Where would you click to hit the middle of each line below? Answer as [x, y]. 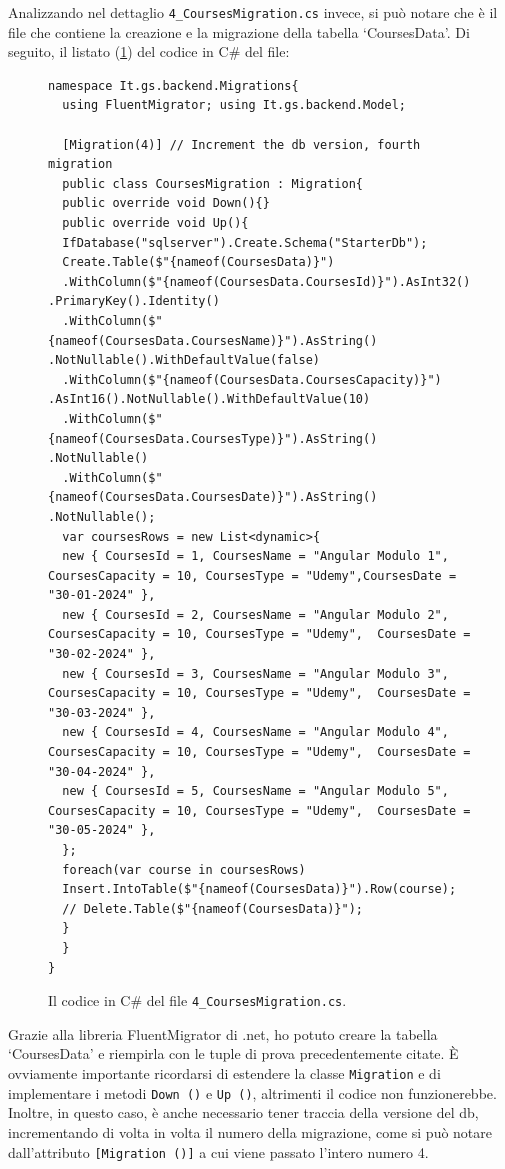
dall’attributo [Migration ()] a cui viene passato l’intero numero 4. [218, 1151]
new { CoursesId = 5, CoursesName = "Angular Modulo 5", [255, 791]
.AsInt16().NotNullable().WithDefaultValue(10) [209, 399]
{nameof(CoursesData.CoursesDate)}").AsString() [213, 497]
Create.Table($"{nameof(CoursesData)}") [198, 262]
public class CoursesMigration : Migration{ [212, 183]
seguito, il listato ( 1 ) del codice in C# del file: [149, 51]
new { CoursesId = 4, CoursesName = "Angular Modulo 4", [255, 732]
